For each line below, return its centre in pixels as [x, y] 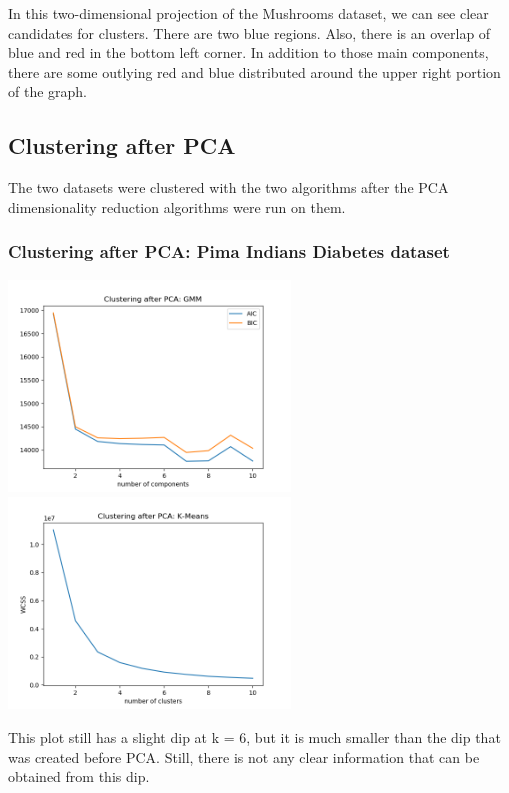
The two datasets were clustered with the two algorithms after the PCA [228, 187]
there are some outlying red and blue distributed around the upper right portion [254, 71]
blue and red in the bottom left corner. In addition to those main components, [248, 52]
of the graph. [48, 91]
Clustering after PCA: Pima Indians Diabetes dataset [229, 251]
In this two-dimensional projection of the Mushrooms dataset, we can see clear [248, 13]
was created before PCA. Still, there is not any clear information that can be [244, 756]
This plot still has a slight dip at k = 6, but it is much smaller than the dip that [254, 736]
